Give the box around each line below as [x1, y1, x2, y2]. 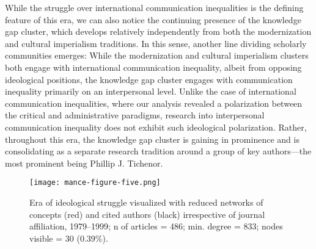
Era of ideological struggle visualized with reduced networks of [29, 195, 263, 208]
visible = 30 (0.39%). [29, 231, 108, 244]
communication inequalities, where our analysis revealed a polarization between [5, 96, 303, 109]
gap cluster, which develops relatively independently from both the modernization [5, 25, 312, 38]
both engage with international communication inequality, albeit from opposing [5, 60, 302, 73]
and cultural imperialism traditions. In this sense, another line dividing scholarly [5, 37, 307, 49]
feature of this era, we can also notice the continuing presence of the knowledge [5, 13, 301, 26]
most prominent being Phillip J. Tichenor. [5, 156, 163, 169]
